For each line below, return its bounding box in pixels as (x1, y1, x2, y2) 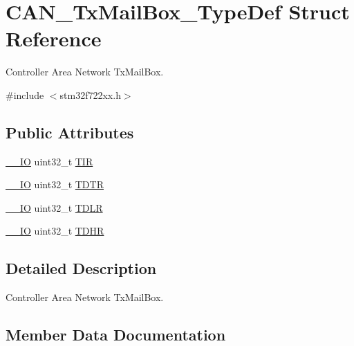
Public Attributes (6, 121, 134, 143)
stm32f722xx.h (59, 87, 121, 102)
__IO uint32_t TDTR (6, 177, 104, 192)
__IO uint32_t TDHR (6, 224, 104, 238)
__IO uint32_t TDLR (6, 200, 103, 215)
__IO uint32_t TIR (6, 154, 93, 168)
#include (6, 87, 44, 102)
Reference (6, 24, 102, 53)
